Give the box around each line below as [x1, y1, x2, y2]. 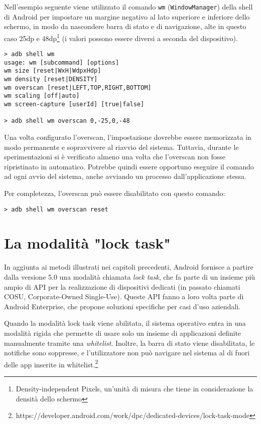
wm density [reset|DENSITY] [4, 76, 98, 83]
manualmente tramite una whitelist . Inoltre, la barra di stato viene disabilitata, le [4, 337, 255, 348]
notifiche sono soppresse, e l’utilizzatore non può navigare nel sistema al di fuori [4, 347, 250, 358]
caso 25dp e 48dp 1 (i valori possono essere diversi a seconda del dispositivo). [4, 31, 238, 43]
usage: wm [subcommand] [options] [4, 59, 119, 66]
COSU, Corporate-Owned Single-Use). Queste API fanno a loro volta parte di [4, 291, 244, 302]
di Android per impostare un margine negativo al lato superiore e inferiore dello [4, 11, 250, 22]
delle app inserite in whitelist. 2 [4, 357, 98, 369]
